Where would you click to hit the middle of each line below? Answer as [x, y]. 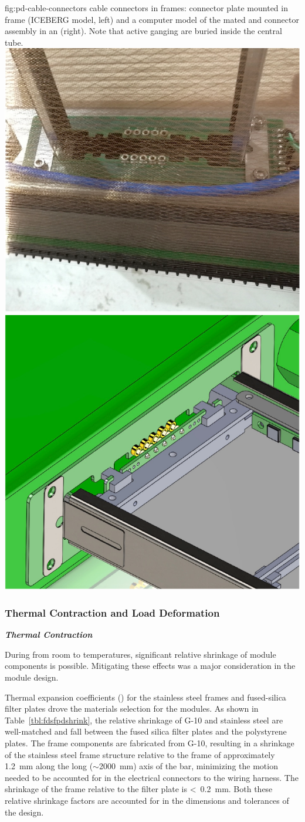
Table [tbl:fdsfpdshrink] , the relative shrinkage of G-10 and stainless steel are [144, 720]
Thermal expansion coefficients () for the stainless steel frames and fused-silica [145, 697]
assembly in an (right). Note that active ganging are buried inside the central [143, 31]
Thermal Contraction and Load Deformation [112, 612]
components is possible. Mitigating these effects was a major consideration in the [150, 666]
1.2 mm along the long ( [49, 766]
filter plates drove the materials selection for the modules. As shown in [132, 708]
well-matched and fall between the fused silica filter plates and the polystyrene [146, 731]
